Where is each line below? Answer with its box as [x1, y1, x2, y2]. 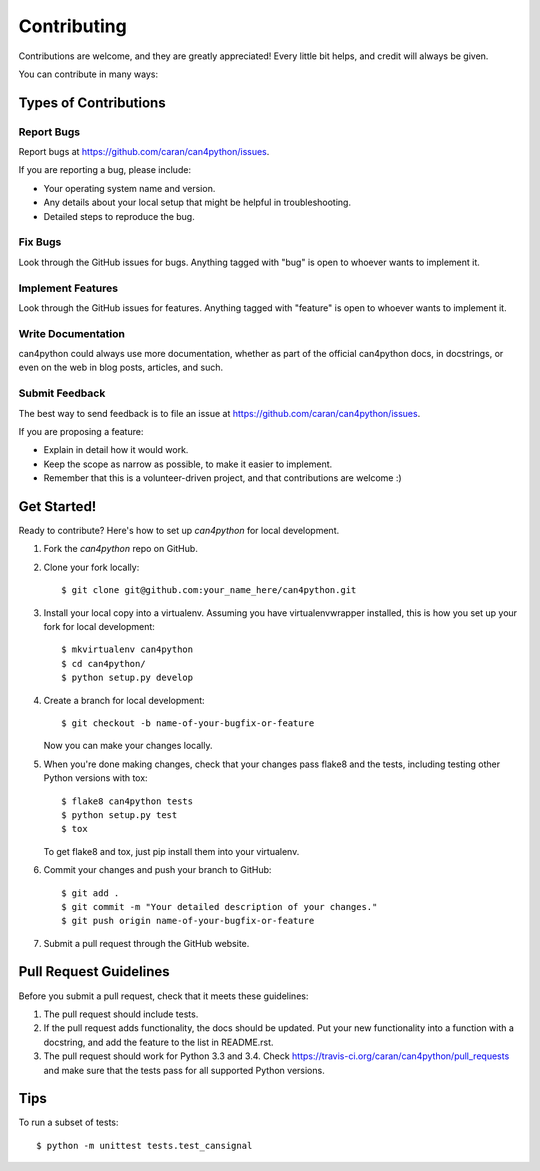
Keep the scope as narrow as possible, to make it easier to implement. [43, 458, 333, 470]
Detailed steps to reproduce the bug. [43, 210, 195, 222]
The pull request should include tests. [43, 1008, 199, 1020]
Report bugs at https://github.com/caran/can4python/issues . [18, 146, 270, 158]
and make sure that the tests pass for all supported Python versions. [43, 1064, 325, 1076]
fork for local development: [43, 621, 155, 633]
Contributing [18, 15, 127, 37]
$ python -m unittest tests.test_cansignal [36, 1140, 253, 1151]
